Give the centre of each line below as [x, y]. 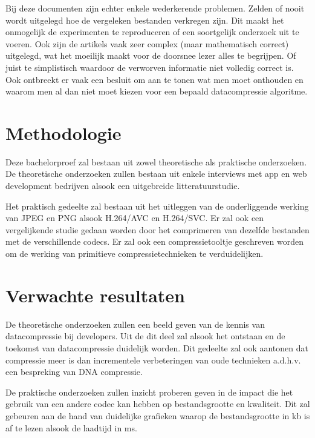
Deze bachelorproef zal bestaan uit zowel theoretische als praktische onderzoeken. [156, 161]
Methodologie [63, 132]
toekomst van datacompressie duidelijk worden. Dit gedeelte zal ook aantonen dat [157, 347]
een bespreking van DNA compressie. [74, 372]
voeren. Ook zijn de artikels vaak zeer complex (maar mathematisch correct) [147, 43]
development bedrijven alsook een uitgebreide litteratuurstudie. [123, 186]
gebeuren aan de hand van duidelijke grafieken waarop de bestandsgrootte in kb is [158, 415]
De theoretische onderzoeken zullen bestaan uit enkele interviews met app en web [156, 174]
